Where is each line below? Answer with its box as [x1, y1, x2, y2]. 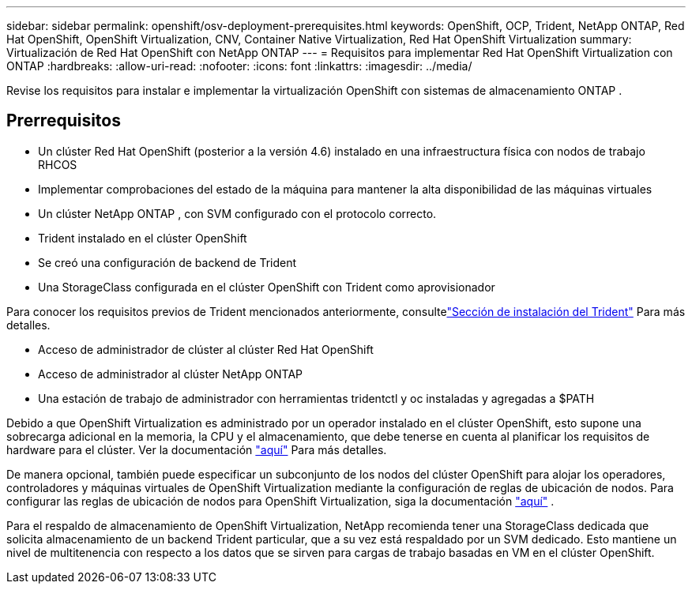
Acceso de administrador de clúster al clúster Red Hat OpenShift [38, 342, 374, 356]
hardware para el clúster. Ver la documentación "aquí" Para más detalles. [6, 442, 387, 457]
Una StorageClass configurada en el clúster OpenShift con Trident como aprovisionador [38, 280, 495, 294]
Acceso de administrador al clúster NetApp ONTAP [38, 366, 303, 381]
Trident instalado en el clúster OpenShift [38, 231, 247, 245]
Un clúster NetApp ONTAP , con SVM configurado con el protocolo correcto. [38, 206, 437, 220]
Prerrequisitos [6, 111, 121, 131]
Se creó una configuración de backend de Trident [38, 255, 297, 269]
